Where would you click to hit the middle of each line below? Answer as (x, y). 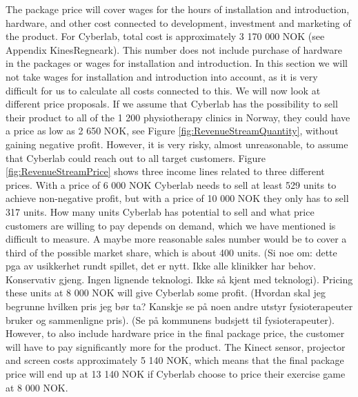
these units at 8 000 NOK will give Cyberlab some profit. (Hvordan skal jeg (166, 293)
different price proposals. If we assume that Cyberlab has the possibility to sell (172, 104)
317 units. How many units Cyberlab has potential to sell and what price (160, 211)
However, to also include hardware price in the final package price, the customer (175, 333)
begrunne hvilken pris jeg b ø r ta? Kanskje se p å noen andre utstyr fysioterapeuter (179, 306)
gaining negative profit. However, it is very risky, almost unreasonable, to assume (177, 144)
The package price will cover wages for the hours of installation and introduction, (178, 9)
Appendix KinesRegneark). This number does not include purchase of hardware (174, 49)
